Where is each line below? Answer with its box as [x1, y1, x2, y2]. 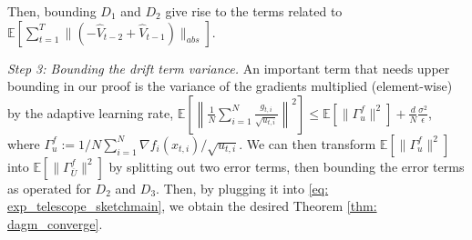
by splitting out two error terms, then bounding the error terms [108, 156, 465, 175]
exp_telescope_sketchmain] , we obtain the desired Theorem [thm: [7, 196, 377, 215]
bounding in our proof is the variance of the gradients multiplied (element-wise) [7, 76, 453, 95]
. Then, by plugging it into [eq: [156, 178, 329, 197]
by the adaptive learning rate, [7, 103, 174, 122]
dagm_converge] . [7, 214, 103, 233]
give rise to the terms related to [165, 2, 343, 20]
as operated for [7, 178, 91, 197]
